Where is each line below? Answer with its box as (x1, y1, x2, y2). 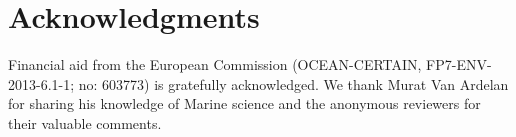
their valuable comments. (8, 112, 162, 133)
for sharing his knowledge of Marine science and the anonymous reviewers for (8, 93, 481, 114)
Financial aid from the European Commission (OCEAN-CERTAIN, (8, 54, 422, 75)
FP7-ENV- (426, 54, 492, 75)
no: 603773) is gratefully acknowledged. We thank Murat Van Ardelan (78, 73, 509, 94)
